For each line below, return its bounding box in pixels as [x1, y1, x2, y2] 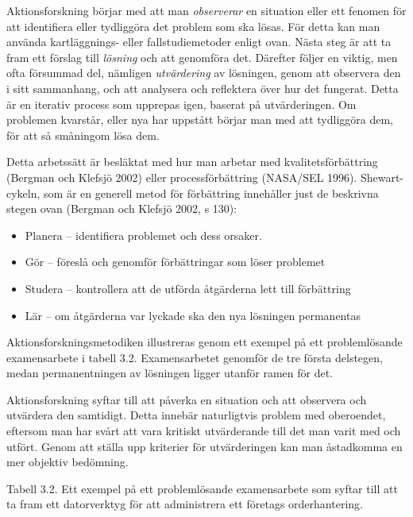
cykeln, [6, 184, 41, 201]
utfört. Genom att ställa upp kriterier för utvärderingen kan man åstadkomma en [6, 438, 403, 454]
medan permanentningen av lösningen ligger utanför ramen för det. [6, 365, 333, 381]
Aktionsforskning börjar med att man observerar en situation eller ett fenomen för [6, 2, 407, 18]
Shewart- [360, 168, 404, 185]
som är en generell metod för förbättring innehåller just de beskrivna [44, 184, 379, 201]
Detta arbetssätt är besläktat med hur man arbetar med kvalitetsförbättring [6, 153, 378, 170]
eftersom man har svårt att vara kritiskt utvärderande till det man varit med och [6, 422, 401, 439]
